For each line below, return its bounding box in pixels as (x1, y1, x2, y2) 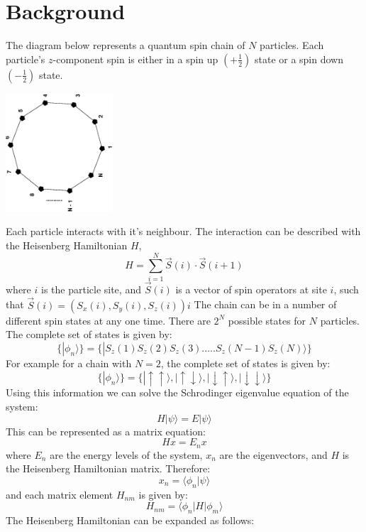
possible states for (228, 313, 306, 327)
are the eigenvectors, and (219, 447, 328, 462)
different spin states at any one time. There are (6, 313, 211, 327)
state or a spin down (254, 51, 343, 66)
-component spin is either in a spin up (52, 51, 218, 66)
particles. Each (260, 38, 324, 53)
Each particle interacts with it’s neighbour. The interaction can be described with (6, 224, 361, 239)
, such (333, 281, 359, 296)
